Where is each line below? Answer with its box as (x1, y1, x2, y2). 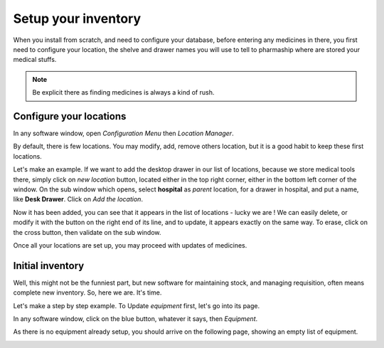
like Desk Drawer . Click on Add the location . (13, 195, 144, 204)
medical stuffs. (13, 56, 57, 64)
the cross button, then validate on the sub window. (13, 228, 161, 236)
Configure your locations (13, 110, 127, 122)
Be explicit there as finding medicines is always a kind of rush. (32, 88, 215, 97)
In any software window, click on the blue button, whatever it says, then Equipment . (13, 315, 258, 323)
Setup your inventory (13, 11, 142, 26)
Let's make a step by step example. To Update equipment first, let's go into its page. (13, 301, 260, 310)
